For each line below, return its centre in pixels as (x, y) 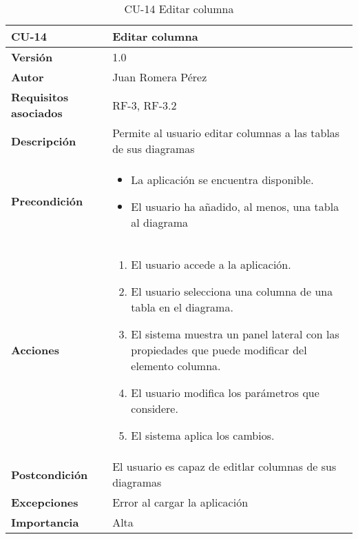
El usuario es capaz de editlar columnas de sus (224, 466)
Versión (32, 57)
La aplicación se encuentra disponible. (222, 180)
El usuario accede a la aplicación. (211, 264)
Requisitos (40, 97)
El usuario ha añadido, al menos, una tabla (235, 206)
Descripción (44, 141)
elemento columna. (176, 366)
